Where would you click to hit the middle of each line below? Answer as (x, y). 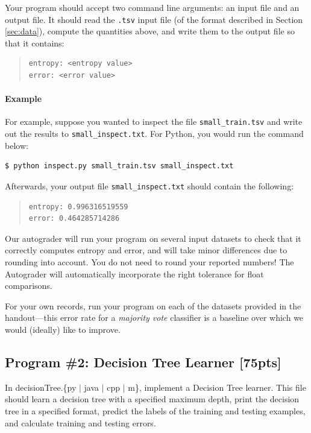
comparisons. (29, 286)
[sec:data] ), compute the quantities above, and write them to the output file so (150, 31)
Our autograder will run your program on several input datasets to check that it (153, 238)
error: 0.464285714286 (74, 219)
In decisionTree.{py (41, 387)
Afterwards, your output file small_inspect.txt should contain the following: (149, 185)
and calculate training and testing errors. (80, 422)
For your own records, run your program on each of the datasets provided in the (153, 305)
